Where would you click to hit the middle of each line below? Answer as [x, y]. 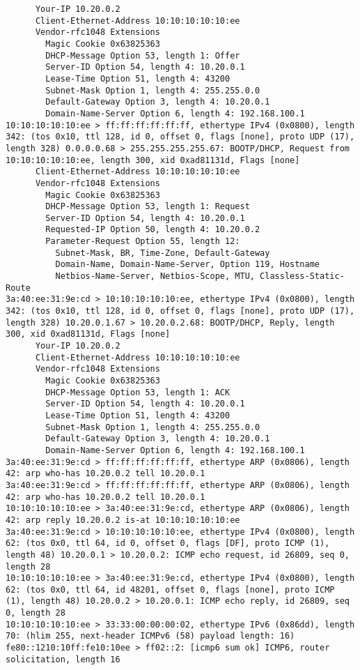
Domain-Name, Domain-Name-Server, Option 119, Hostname [188, 265]
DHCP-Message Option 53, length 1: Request [148, 207]
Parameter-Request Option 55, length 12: [143, 242]
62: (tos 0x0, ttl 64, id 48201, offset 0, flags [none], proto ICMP [170, 589]
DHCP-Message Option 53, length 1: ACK [138, 392]
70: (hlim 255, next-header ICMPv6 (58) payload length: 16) [150, 636]
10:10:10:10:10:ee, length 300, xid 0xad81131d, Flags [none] [153, 160]
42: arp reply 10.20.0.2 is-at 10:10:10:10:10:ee [123, 520]
